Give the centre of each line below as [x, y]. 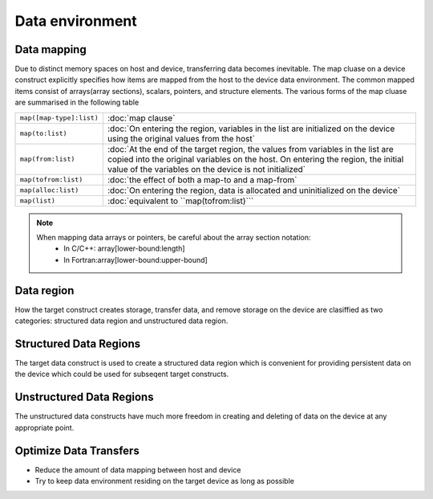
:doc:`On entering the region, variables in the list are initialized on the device [251, 129]
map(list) [38, 201]
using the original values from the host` [181, 138]
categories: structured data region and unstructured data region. [121, 321]
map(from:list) [47, 160]
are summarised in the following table [77, 102]
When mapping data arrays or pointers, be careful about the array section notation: [174, 238]
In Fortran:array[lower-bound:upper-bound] [136, 260]
